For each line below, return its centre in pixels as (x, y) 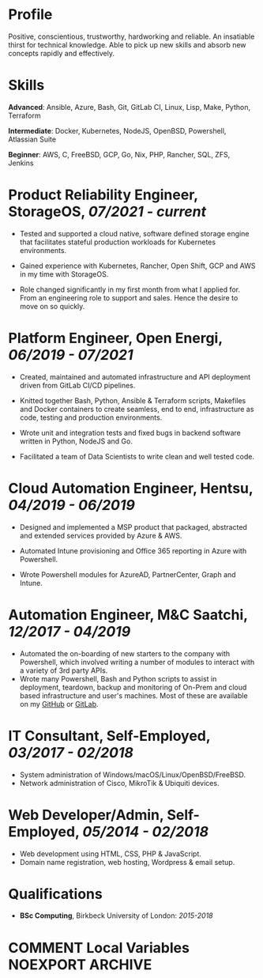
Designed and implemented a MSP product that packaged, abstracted (133, 527)
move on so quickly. (52, 306)
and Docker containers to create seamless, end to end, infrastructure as (137, 409)
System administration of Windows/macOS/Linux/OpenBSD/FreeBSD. (133, 774)
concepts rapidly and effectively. (61, 53)
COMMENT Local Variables (99, 948)
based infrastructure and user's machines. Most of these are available (133, 695)
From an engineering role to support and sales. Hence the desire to (129, 297)
